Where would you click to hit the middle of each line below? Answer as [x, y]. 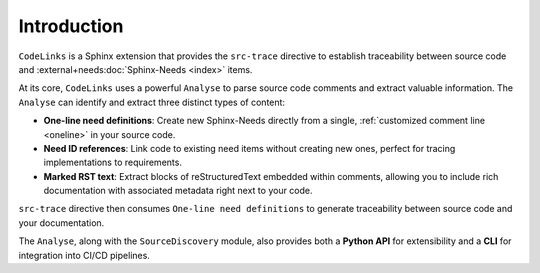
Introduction [71, 26]
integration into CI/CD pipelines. [84, 255]
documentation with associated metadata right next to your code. [178, 191]
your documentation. [61, 222]
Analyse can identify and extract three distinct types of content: [151, 102]
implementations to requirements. [112, 162]
